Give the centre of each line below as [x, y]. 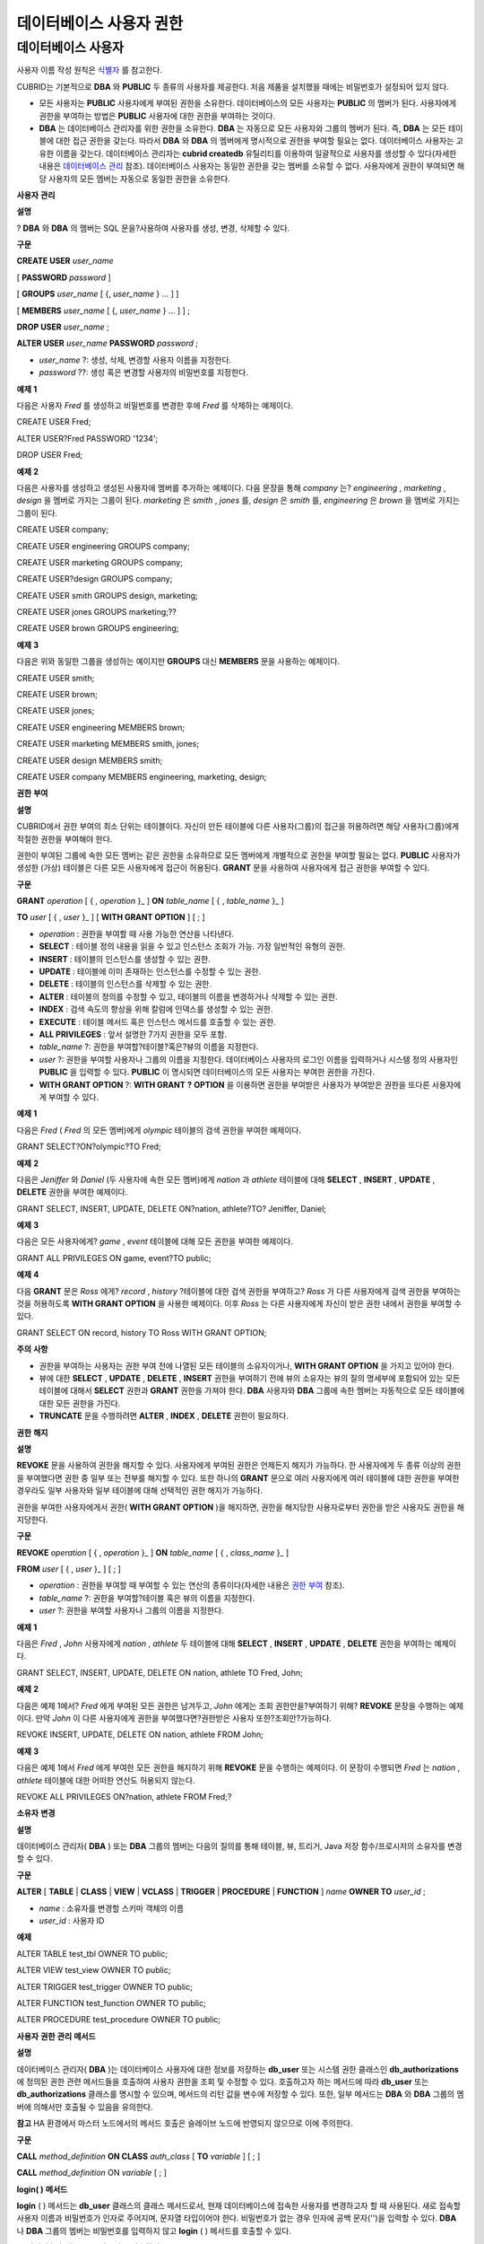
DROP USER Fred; [50, 455]
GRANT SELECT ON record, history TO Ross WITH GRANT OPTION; [142, 1332]
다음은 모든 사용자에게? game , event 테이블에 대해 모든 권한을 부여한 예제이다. [155, 1241]
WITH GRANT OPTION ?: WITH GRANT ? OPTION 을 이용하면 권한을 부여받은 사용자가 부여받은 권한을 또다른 [234, 1084]
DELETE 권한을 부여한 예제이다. [72, 1192]
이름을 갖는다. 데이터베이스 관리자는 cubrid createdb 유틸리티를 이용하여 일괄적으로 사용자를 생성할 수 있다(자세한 [256, 153]
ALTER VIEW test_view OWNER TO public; [94, 1970]
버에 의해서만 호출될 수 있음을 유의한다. [85, 2107]
